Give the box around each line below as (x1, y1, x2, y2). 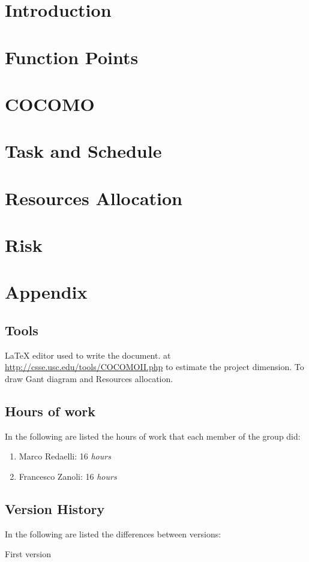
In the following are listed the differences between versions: (5, 527, 221, 540)
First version (5, 548, 52, 560)
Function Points (5, 44, 139, 69)
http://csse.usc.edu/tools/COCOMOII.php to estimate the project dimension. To (5, 360, 304, 373)
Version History (5, 499, 105, 518)
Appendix (5, 280, 88, 304)
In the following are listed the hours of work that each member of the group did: (5, 429, 301, 442)
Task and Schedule (5, 139, 162, 163)
